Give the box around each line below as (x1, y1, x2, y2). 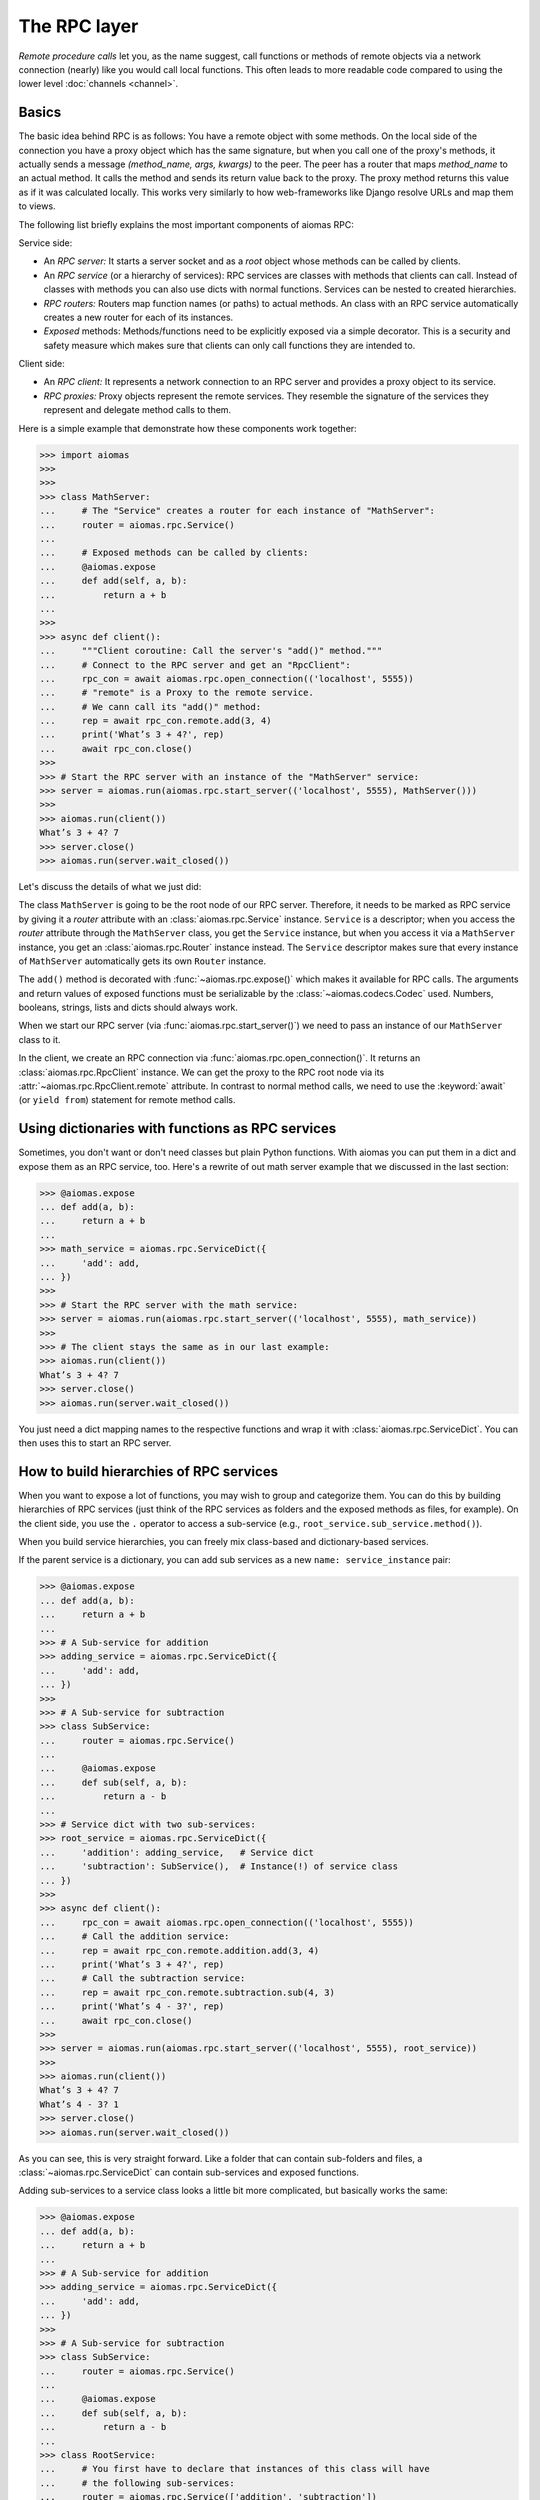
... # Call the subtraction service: (39, 1973, 246, 1984)
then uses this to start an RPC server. (18, 1436, 172, 1449)
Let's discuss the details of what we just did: (18, 880, 202, 892)
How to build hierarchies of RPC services (18, 1463, 279, 1480)
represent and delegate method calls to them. (43, 404, 232, 416)
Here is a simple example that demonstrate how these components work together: (18, 422, 357, 434)
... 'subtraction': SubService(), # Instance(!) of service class (39, 1861, 399, 1872)
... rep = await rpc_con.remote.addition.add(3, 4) (39, 1945, 320, 1956)
